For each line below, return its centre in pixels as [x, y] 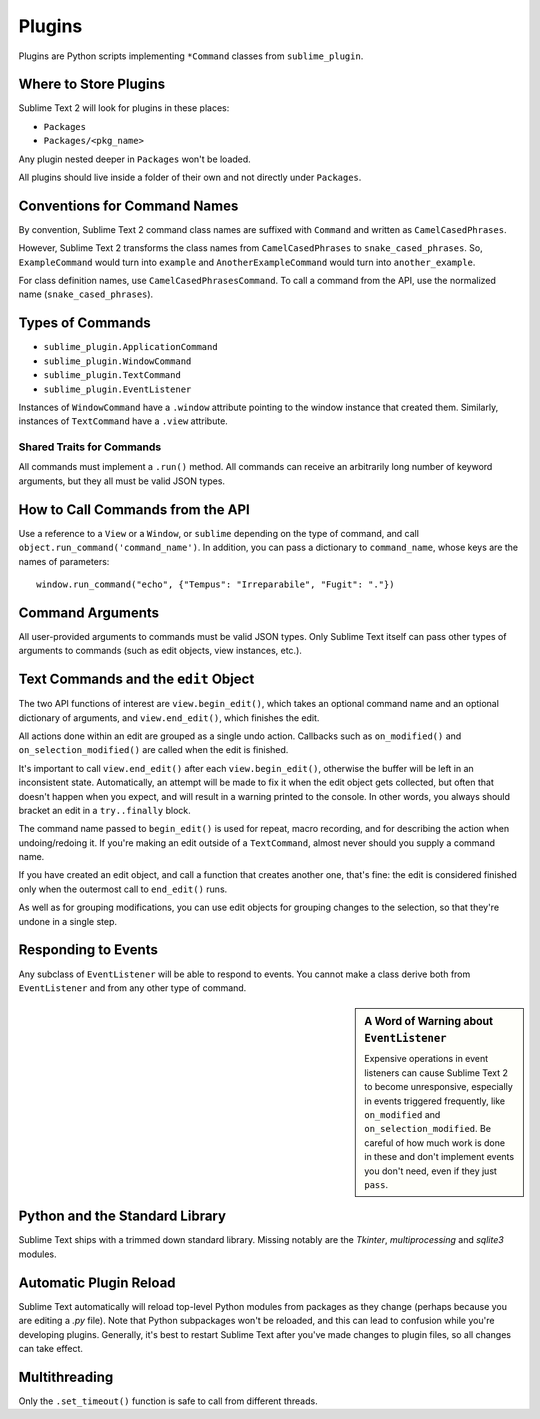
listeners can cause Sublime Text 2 [436, 1072]
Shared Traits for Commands [90, 447]
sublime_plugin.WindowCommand [117, 361]
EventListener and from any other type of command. [132, 987]
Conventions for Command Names [128, 205]
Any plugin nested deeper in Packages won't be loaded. [135, 159]
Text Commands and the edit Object [136, 679]
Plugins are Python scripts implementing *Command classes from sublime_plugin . [191, 56]
